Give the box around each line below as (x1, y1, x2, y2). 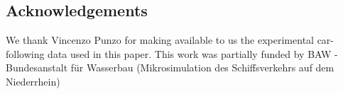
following (6, 46, 45, 61)
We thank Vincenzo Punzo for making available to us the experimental (6, 33, 314, 47)
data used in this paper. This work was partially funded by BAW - (48, 46, 338, 61)
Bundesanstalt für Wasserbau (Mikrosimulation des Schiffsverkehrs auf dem (6, 60, 334, 75)
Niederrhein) (6, 74, 60, 88)
